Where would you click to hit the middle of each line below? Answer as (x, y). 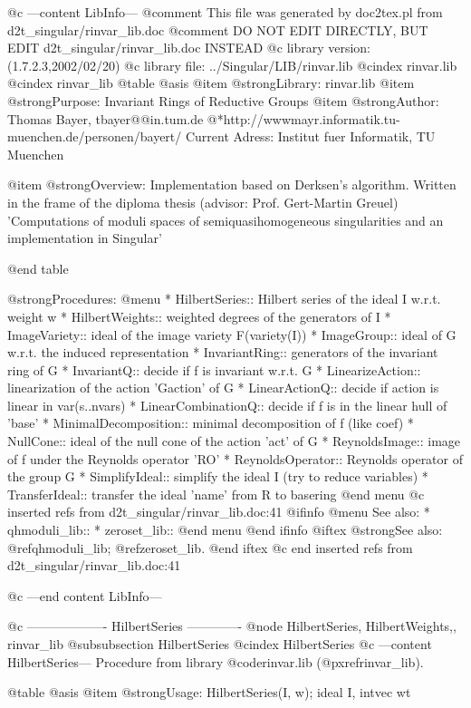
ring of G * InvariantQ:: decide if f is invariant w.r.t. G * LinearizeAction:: (214, 369)
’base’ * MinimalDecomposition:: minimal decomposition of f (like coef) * (211, 423)
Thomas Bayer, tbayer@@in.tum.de (106, 118)
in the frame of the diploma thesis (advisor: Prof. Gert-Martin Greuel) (203, 202)
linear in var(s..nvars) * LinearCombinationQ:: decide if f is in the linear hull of (227, 405)
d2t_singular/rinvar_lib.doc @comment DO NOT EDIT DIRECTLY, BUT (218, 29)
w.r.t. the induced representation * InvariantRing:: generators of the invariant (223, 352)
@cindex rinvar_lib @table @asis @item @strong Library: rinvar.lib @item (211, 83)
